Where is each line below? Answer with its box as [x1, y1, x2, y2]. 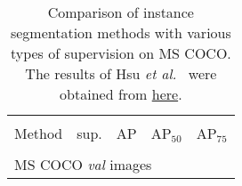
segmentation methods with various [10, 22, 231, 43]
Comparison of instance [47, 2, 194, 22]
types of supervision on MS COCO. [10, 43, 231, 63]
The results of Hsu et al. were [25, 63, 217, 84]
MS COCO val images [14, 154, 152, 174]
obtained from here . [60, 84, 182, 104]
